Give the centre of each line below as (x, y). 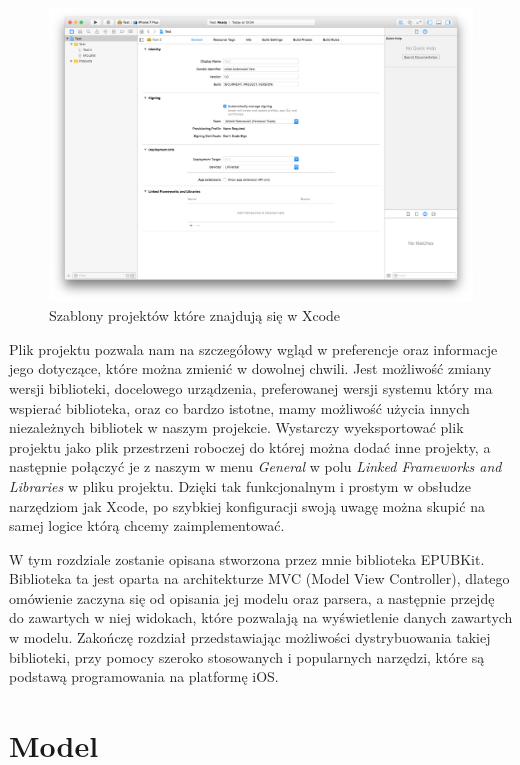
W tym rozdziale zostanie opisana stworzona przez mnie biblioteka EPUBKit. (247, 558)
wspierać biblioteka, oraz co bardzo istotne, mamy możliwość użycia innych (239, 407)
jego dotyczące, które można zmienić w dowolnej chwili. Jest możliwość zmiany (250, 368)
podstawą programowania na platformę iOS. (144, 676)
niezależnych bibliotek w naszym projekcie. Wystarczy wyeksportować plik (236, 427)
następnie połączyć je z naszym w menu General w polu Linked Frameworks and (255, 466)
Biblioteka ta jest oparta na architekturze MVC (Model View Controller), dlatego (259, 578)
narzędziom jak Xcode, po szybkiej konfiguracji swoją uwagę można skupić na (247, 505)
